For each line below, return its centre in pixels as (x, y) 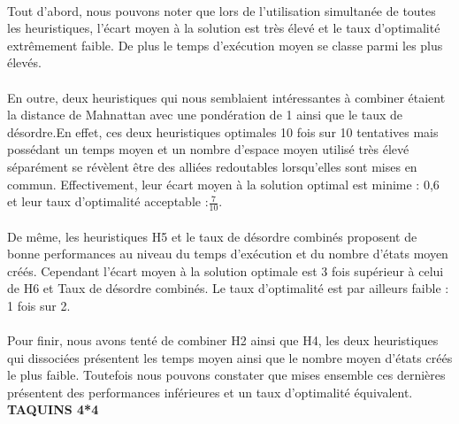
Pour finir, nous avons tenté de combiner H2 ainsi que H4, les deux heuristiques (223, 340)
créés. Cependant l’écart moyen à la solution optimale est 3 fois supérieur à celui (226, 270)
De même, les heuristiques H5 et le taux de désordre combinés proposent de (212, 236)
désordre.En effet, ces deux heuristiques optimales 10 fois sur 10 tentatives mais (223, 131)
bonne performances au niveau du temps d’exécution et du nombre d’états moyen (228, 254)
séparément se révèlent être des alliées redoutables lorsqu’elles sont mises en (212, 166)
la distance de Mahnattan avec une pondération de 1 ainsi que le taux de (205, 115)
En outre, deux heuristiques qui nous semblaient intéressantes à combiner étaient (226, 97)
